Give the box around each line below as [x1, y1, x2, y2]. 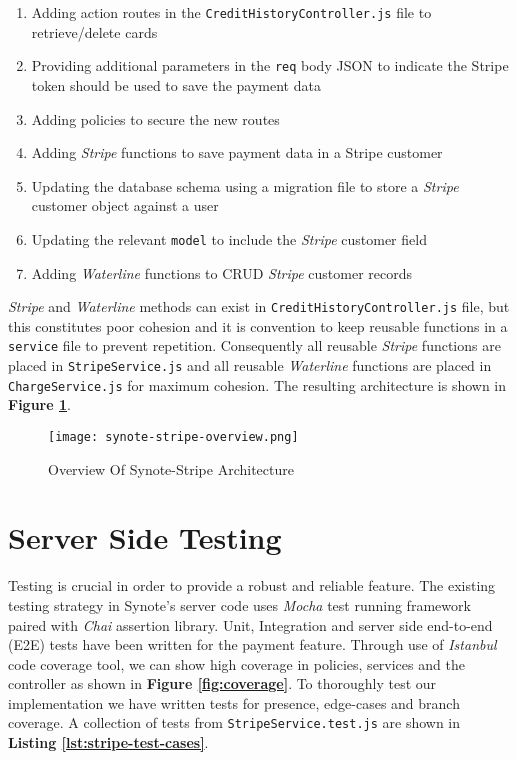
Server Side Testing [8, 517, 282, 558]
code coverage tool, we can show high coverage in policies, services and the [8, 653, 465, 674]
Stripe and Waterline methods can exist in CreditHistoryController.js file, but [8, 296, 510, 317]
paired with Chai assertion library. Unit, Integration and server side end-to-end [8, 614, 493, 635]
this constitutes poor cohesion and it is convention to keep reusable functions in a [8, 315, 508, 336]
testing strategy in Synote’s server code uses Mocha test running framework [8, 594, 471, 615]
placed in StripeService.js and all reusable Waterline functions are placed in [8, 355, 492, 376]
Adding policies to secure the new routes [31, 108, 280, 129]
